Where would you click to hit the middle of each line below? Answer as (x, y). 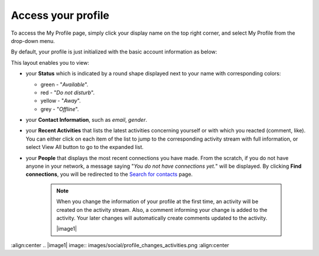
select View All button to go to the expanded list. (85, 147)
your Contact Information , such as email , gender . (87, 120)
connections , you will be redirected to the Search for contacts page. (109, 174)
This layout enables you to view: (50, 62)
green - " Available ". (64, 84)
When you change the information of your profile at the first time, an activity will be (157, 202)
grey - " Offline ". (60, 109)
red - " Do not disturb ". (67, 92)
